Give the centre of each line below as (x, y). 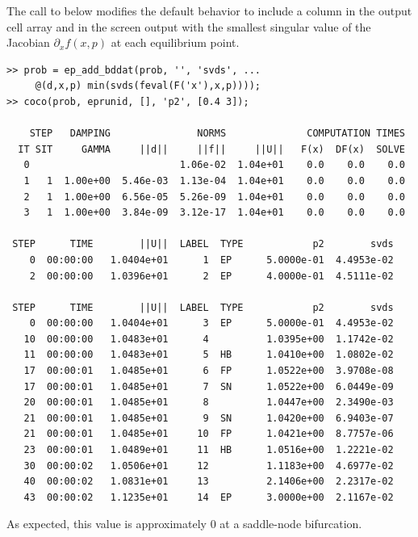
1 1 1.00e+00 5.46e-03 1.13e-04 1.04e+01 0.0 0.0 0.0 (214, 180)
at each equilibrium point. (175, 42)
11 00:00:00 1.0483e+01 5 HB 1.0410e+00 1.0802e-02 (209, 355)
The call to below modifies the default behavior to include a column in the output (209, 10)
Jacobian (28, 42)
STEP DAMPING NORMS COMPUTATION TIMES (217, 134)
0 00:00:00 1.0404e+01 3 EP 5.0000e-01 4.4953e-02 (211, 323)
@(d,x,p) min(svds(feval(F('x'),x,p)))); (148, 86)
